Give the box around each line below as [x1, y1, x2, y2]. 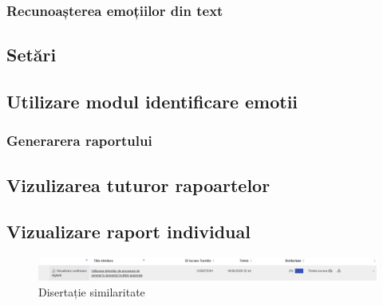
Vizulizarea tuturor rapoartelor [6, 172, 270, 197]
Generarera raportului [6, 131, 152, 151]
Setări [6, 42, 57, 67]
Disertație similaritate [38, 283, 145, 300]
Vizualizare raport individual [6, 219, 251, 244]
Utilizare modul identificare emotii [6, 89, 298, 114]
